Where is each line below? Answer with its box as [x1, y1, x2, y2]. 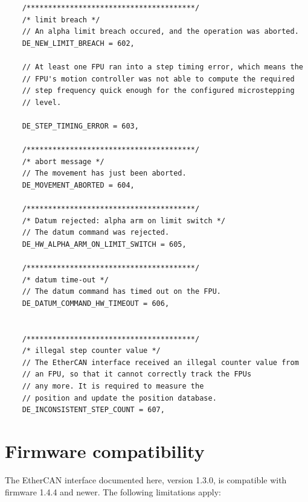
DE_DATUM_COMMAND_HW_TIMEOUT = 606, [22, 299, 170, 308]
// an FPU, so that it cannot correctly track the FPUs [22, 370, 252, 379]
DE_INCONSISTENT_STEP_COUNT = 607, [22, 405, 165, 415]
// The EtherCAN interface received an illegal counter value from [22, 358, 299, 367]
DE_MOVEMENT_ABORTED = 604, [22, 180, 135, 189]
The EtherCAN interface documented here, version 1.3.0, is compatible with [5, 473, 287, 486]
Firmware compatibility [5, 438, 205, 463]
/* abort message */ [22, 157, 104, 166]
